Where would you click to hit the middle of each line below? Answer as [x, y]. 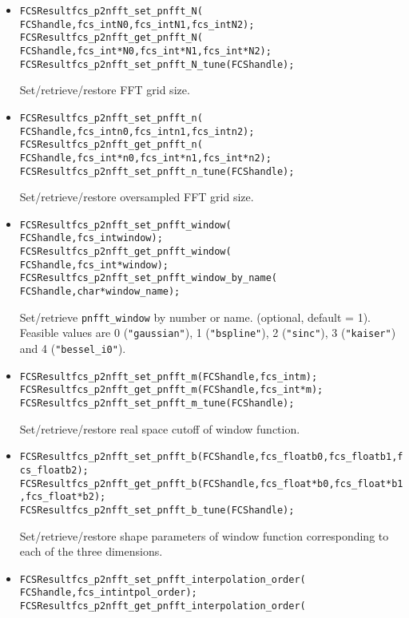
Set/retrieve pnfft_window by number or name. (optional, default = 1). [195, 317]
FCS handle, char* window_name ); [100, 292]
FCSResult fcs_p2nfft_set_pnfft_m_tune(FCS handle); [157, 403]
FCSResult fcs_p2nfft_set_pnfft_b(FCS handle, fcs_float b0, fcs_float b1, [208, 457]
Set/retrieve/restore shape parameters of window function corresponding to [204, 535]
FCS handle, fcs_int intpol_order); [108, 593]
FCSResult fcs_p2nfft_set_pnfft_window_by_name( [148, 278]
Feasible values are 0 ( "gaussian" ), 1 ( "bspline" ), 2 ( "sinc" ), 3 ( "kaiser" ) [208, 333]
